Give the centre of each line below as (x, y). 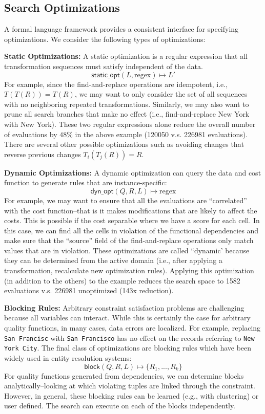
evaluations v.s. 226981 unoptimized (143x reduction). (89, 290)
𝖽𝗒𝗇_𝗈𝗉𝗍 (102, 191)
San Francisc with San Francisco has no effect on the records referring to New (129, 337)
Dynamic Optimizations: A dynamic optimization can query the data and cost (133, 172)
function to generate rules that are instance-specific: (86, 182)
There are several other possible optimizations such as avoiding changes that (124, 144)
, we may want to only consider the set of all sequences (161, 94)
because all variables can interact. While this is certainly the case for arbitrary (127, 318)
